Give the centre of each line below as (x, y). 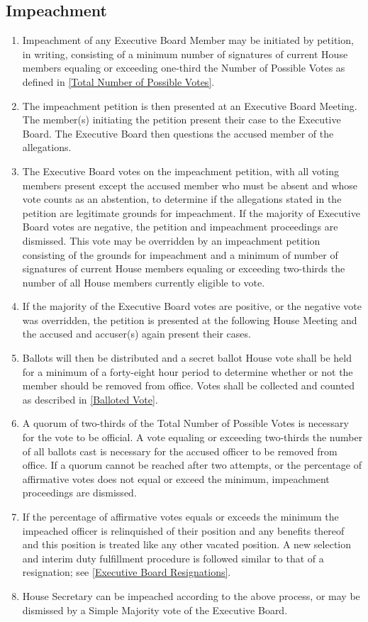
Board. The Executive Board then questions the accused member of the (178, 133)
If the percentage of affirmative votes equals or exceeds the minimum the (180, 517)
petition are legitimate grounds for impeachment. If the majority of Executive (191, 212)
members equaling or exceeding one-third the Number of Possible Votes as (184, 68)
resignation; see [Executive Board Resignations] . (127, 572)
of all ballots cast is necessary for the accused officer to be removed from (180, 451)
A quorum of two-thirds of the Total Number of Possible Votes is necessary (185, 423)
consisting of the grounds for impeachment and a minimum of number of (180, 254)
